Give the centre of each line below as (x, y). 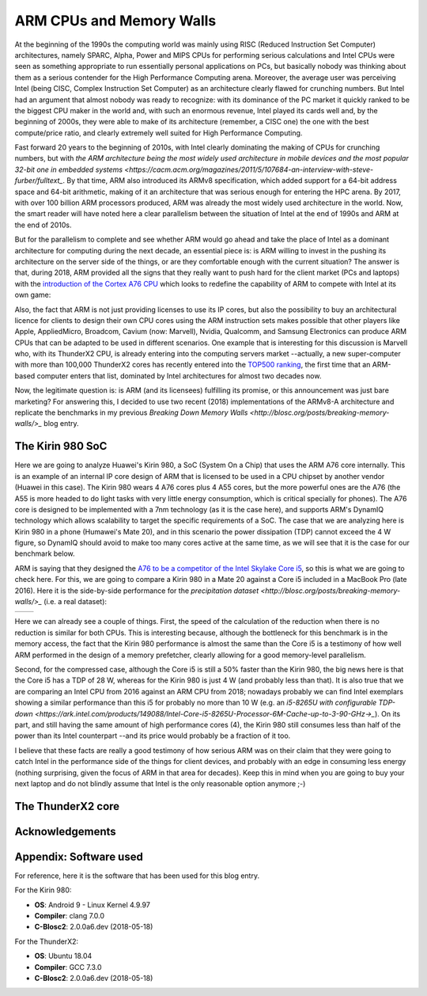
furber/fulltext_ (39, 181)
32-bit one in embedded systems (68, 169)
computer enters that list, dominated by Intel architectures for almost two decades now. (179, 375)
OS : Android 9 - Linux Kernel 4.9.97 (92, 905)
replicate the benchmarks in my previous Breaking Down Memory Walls (131, 412)
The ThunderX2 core (67, 806)
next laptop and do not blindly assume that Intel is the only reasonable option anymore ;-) (160, 783)
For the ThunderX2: (47, 941)
